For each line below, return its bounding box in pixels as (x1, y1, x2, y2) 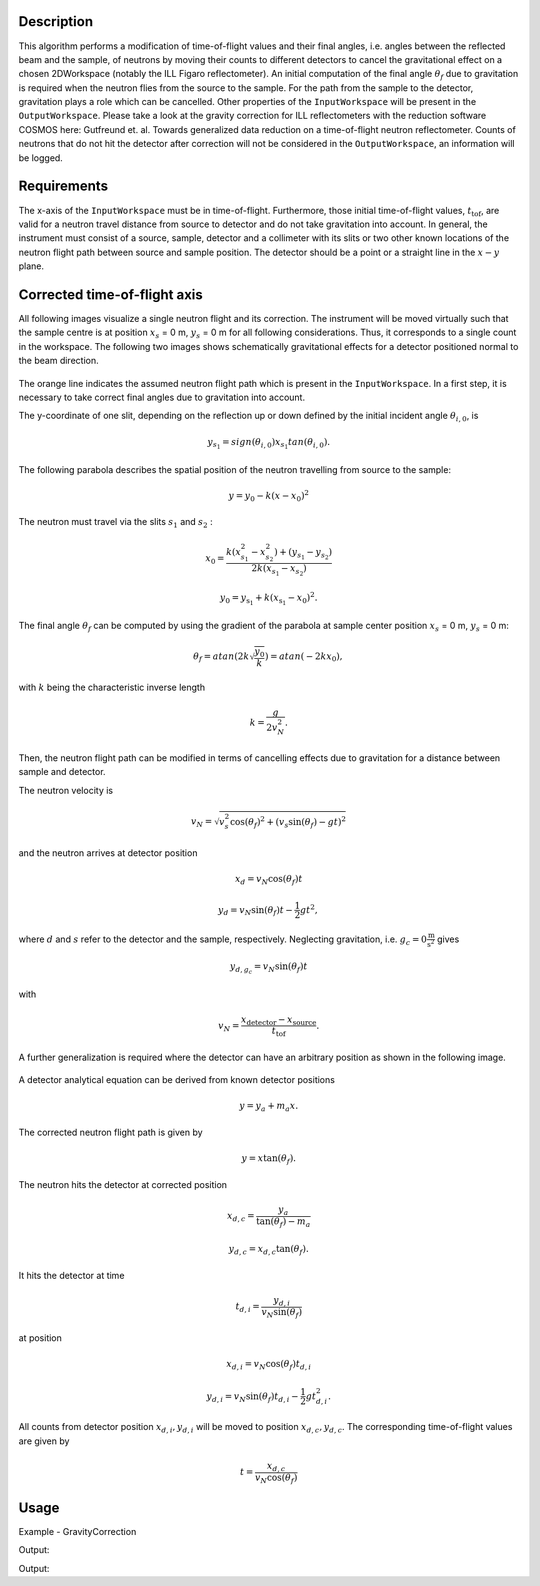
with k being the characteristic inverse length (18, 681, 205, 694)
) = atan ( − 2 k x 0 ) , (264, 650, 343, 664)
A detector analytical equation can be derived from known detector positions (18, 1074, 335, 1086)
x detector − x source (240, 1013, 317, 1027)
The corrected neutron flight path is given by (18, 1126, 204, 1138)
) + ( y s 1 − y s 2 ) (273, 546, 333, 562)
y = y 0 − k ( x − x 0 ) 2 (228, 488, 310, 504)
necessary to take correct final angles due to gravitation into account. (18, 391, 305, 403)
